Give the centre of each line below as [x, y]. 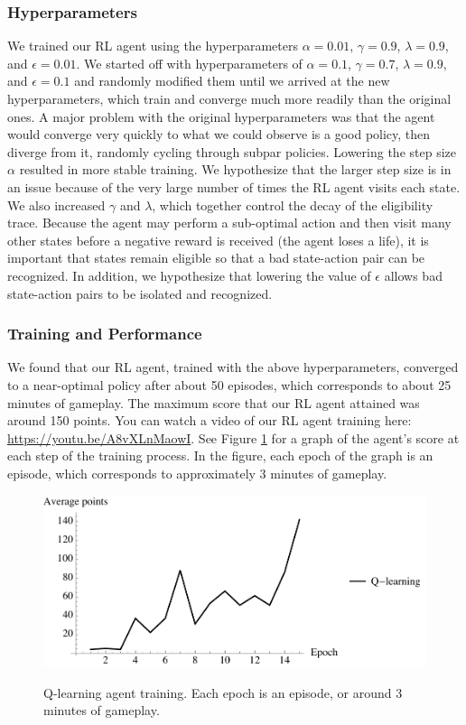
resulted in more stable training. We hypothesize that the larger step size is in [235, 169]
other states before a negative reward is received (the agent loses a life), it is [218, 240]
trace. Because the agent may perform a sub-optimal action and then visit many [229, 223]
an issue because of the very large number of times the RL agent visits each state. [234, 186]
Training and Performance [105, 334]
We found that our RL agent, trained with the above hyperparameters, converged [233, 367]
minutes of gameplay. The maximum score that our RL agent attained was [214, 402]
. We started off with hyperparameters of [189, 63]
